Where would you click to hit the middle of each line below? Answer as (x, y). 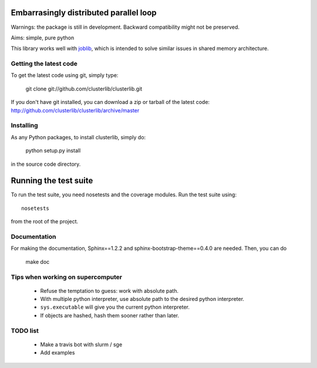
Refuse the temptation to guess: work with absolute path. (109, 290)
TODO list (25, 330)
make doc (38, 262)
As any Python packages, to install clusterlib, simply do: (78, 137)
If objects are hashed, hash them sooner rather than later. (110, 315)
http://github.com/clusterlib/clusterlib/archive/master (75, 110)
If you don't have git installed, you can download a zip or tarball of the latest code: (110, 102)
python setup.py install (53, 150)
